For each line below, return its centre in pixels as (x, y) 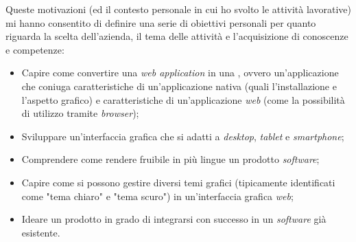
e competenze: (35, 49)
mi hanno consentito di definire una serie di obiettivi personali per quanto (161, 22)
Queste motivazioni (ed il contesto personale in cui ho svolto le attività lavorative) (178, 9)
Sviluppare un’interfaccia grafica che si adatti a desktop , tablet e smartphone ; (183, 136)
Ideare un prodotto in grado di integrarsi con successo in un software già (174, 219)
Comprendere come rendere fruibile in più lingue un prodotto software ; (170, 159)
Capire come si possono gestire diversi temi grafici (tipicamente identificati (178, 182)
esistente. (41, 232)
